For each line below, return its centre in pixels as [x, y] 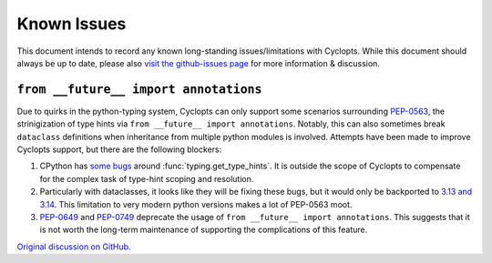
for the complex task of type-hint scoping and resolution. [147, 178]
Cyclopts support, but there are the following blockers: [119, 149]
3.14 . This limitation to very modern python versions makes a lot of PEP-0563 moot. [196, 204]
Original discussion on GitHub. [74, 247]
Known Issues [72, 24]
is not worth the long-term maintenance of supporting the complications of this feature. [204, 230]
